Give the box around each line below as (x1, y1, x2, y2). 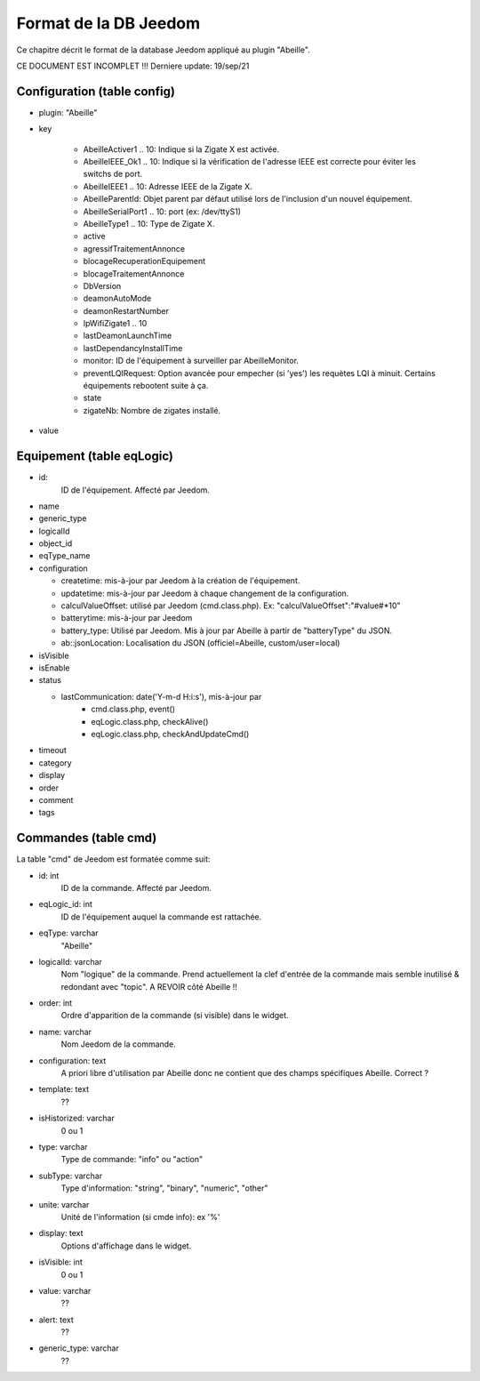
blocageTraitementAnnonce (83, 268, 185, 279)
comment (38, 794, 74, 805)
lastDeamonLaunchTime (83, 330, 172, 341)
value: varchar (38, 1285, 92, 1296)
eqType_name (38, 550, 91, 561)
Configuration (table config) (16, 84, 175, 99)
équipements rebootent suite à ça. (83, 381, 209, 391)
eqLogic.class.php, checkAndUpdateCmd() (91, 728, 250, 739)
